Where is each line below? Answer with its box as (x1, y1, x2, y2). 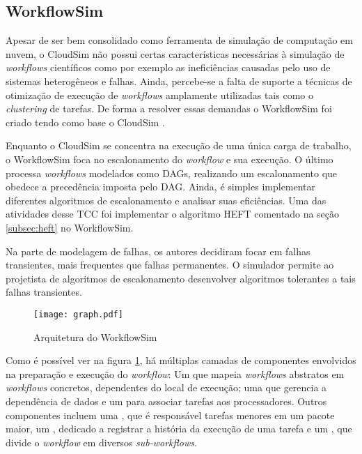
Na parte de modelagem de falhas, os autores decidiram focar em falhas (6, 243, 310, 258)
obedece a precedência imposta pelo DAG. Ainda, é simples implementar (6, 179, 316, 194)
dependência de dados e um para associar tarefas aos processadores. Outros (6, 393, 327, 408)
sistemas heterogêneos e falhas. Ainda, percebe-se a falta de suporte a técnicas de (6, 73, 352, 88)
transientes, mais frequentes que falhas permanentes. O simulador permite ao (6, 257, 334, 272)
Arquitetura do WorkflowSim (33, 329, 157, 344)
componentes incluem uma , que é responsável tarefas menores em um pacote (6, 407, 335, 422)
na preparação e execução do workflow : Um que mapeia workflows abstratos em (6, 366, 345, 381)
